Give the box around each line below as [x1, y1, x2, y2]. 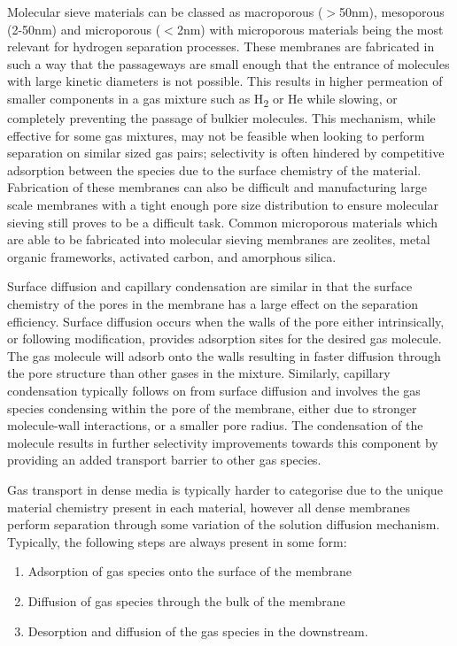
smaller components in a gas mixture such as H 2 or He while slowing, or [7, 88, 398, 110]
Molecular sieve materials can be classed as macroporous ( [7, 3, 323, 20]
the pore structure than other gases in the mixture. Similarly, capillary [7, 364, 391, 382]
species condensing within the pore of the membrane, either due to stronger [7, 398, 417, 417]
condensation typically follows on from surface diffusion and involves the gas [7, 381, 421, 399]
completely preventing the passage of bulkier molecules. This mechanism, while [7, 109, 436, 127]
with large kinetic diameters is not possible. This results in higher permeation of [7, 72, 443, 90]
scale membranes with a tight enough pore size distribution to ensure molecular [7, 196, 439, 214]
